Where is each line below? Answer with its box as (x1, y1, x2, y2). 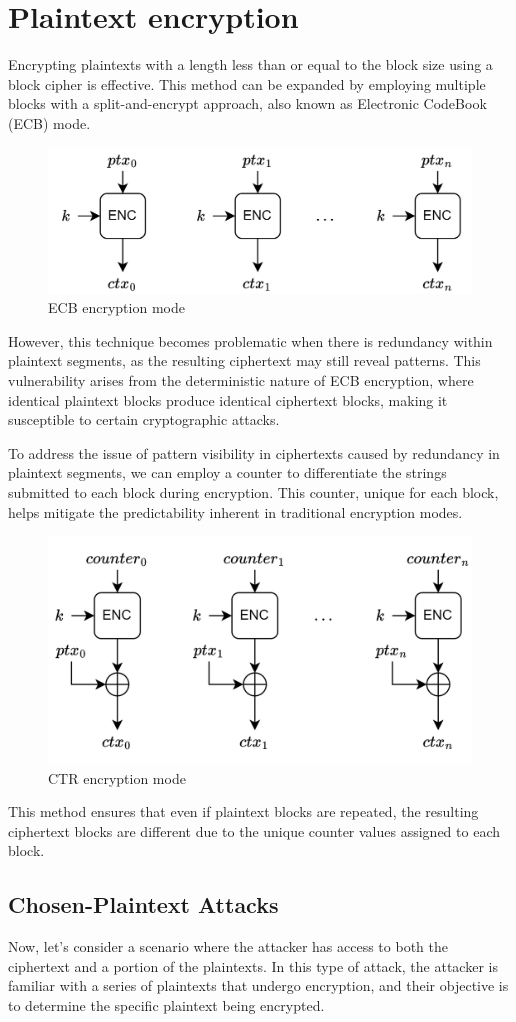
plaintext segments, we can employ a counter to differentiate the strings (8, 462, 447, 483)
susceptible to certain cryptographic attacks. (8, 409, 280, 430)
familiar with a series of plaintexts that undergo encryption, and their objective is (8, 975, 509, 996)
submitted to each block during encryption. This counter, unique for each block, (8, 482, 499, 502)
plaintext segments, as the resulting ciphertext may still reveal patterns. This (8, 350, 481, 371)
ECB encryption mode (48, 297, 185, 318)
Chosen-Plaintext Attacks (8, 889, 279, 920)
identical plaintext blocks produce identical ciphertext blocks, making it (8, 389, 448, 410)
